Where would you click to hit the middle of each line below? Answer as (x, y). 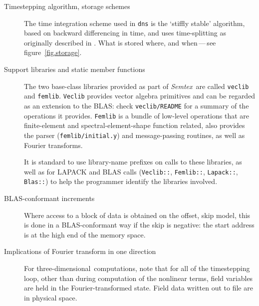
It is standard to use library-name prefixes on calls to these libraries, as (133, 162)
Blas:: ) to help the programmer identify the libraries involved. (121, 181)
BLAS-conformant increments (49, 198)
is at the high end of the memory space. (85, 234)
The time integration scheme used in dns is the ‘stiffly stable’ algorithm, (134, 23)
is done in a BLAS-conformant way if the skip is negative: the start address (139, 225)
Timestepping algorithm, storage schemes (67, 6)
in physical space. (51, 297)
